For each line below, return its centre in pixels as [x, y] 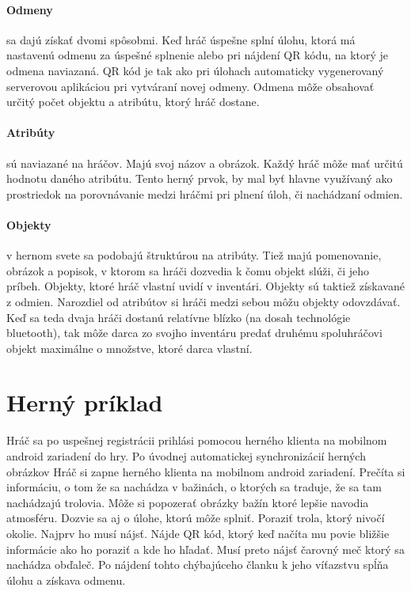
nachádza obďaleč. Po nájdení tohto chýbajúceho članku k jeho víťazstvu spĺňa [198, 564]
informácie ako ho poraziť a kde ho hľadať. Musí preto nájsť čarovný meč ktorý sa [205, 549]
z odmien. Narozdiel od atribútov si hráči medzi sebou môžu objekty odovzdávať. [204, 301]
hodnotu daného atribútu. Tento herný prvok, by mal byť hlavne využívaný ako [200, 178]
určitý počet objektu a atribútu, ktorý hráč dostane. [133, 102]
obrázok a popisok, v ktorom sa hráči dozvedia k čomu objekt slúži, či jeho [188, 270]
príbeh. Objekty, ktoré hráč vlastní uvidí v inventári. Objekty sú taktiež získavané [205, 286]
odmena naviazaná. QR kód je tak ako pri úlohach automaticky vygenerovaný [195, 70]
